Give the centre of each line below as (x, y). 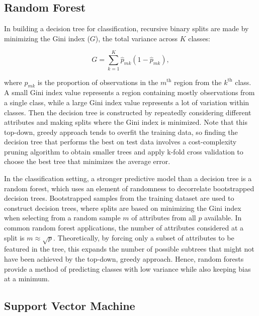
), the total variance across (137, 38)
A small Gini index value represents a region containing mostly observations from (129, 92)
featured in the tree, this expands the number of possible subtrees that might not (129, 249)
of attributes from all (164, 218)
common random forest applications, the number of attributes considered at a (124, 228)
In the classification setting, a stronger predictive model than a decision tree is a (128, 178)
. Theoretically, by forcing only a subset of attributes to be (144, 237)
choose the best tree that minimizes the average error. (87, 161)
